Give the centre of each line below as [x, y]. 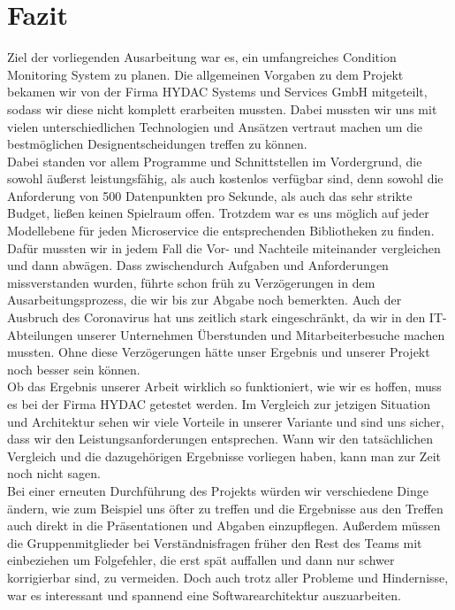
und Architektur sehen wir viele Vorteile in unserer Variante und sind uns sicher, [226, 421]
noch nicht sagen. [54, 473]
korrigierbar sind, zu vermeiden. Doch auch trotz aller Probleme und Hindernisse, [228, 577]
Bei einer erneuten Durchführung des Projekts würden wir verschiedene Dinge [218, 490]
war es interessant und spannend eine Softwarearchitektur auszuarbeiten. [204, 595]
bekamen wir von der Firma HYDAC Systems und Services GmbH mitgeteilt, [217, 92]
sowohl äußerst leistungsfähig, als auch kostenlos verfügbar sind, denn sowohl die [225, 178]
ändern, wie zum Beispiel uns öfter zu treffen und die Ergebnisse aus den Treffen [225, 508]
